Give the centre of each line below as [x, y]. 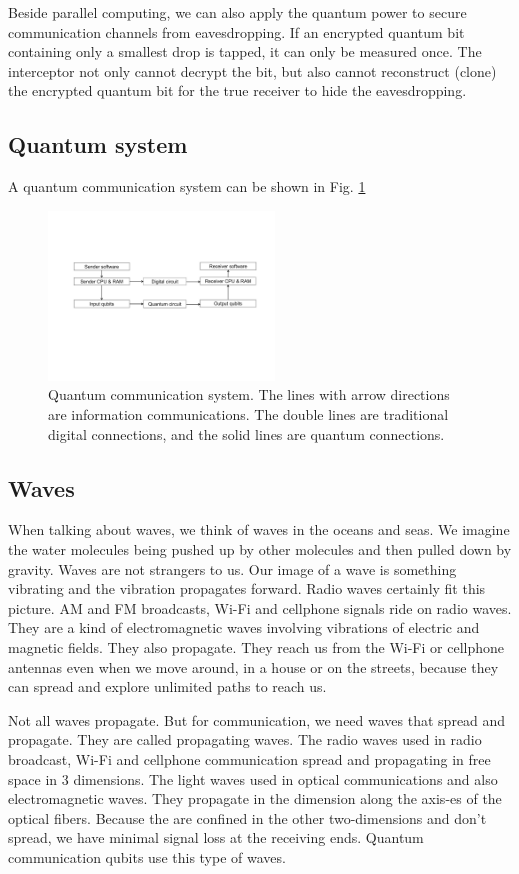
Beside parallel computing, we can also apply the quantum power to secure [237, 12]
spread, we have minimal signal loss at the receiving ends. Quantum [216, 837]
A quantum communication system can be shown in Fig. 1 [187, 186]
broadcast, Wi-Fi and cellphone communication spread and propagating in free [249, 758]
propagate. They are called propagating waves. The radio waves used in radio [245, 739]
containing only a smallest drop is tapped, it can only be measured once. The [245, 51]
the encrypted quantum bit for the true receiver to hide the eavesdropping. [237, 90]
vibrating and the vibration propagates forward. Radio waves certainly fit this [247, 588]
